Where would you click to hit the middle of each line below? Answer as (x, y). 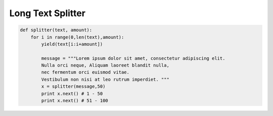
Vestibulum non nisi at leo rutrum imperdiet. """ (105, 79)
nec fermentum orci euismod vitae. (85, 72)
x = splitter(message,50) (73, 86)
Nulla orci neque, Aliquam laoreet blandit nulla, (105, 65)
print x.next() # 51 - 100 (75, 101)
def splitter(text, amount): (56, 30)
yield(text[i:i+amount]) (72, 44)
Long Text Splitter (48, 13)
